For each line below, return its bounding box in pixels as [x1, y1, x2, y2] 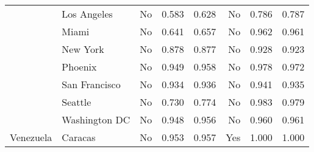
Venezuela [10, 130, 52, 144]
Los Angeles [62, 7, 113, 21]
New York [62, 42, 104, 56]
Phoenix [62, 60, 97, 74]
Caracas [62, 130, 96, 144]
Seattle [62, 95, 91, 109]
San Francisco [62, 77, 121, 91]
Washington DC [62, 112, 130, 126]
